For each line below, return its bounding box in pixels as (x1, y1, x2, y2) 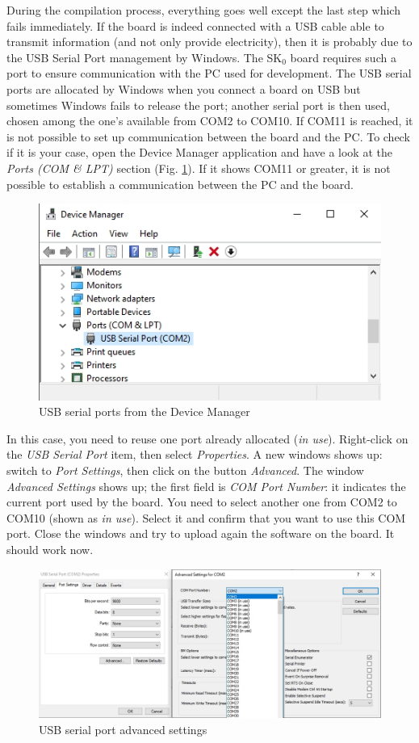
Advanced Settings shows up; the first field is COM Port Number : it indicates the (6, 477, 406, 494)
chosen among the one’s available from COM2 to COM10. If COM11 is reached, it (6, 112, 413, 129)
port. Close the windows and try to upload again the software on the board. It (6, 525, 395, 542)
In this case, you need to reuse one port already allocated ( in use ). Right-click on (6, 430, 409, 447)
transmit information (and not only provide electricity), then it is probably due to (6, 33, 413, 50)
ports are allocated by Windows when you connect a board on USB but (6, 80, 361, 97)
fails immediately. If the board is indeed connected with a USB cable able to (6, 17, 384, 34)
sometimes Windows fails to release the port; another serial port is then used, (6, 96, 390, 113)
